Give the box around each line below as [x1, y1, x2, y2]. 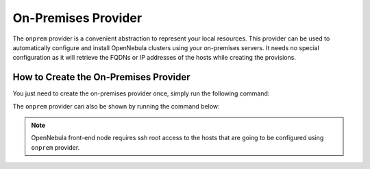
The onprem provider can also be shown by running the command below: [12, 102, 220, 110]
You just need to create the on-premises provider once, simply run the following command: [12, 89, 270, 98]
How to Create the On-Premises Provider [12, 71, 191, 83]
